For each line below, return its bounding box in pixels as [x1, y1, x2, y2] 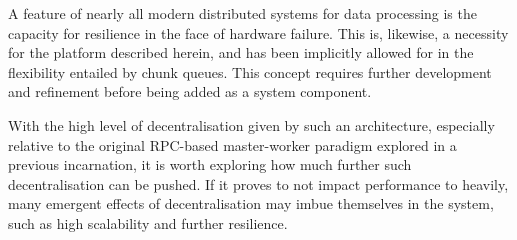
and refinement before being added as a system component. [8, 81, 372, 102]
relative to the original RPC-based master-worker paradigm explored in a [8, 134, 457, 155]
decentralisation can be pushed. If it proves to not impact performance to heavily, [8, 173, 509, 194]
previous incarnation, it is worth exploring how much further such [8, 154, 412, 175]
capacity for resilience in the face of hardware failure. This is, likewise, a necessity [8, 22, 509, 43]
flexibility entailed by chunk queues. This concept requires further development [8, 61, 492, 82]
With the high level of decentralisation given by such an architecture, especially [8, 114, 495, 135]
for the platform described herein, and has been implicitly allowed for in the [8, 42, 474, 63]
